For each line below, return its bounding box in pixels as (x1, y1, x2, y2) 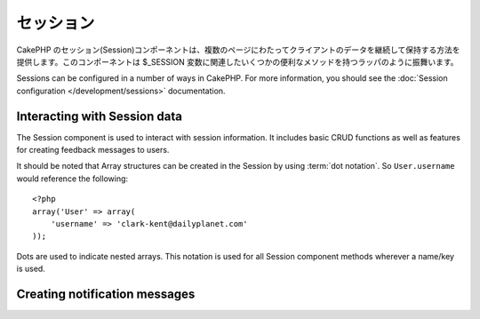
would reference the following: (16, 173, 129, 184)
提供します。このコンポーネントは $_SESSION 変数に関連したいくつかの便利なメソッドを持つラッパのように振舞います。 (16, 56, 459, 67)
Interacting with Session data (16, 108, 182, 124)
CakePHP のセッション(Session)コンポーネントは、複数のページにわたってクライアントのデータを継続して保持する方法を (16, 44, 461, 55)
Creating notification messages (16, 286, 196, 301)
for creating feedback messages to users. (16, 145, 170, 156)
